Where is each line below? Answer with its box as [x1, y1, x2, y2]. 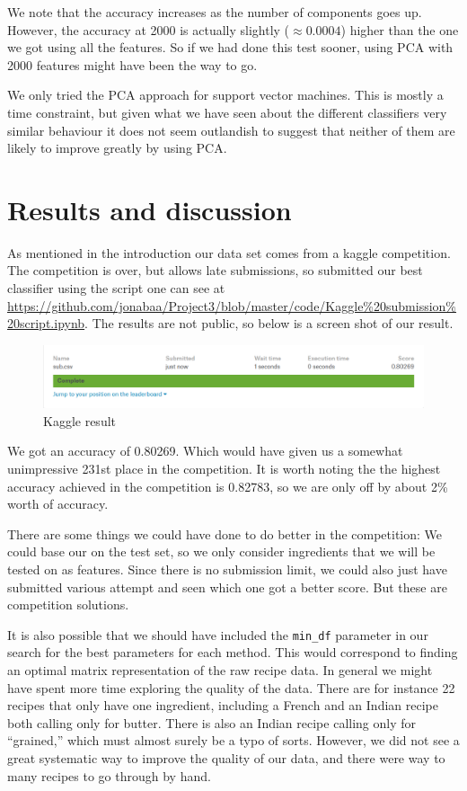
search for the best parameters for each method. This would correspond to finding [7, 643, 458, 662]
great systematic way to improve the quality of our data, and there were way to [7, 748, 445, 767]
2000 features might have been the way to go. [7, 55, 258, 74]
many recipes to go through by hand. [7, 766, 211, 785]
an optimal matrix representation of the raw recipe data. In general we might [7, 661, 433, 680]
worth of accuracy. [7, 494, 109, 513]
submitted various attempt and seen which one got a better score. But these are [7, 577, 447, 596]
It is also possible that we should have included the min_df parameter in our [7, 625, 428, 644]
